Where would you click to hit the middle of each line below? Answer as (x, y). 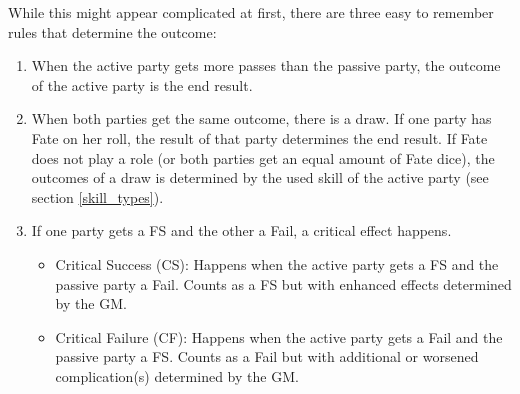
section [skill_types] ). (97, 196)
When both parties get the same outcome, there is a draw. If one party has (261, 118)
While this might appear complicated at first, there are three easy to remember (251, 12)
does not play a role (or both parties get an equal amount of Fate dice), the (263, 157)
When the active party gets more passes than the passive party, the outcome (266, 65)
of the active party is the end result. (142, 84)
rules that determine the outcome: (112, 31)
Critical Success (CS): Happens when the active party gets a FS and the (277, 263)
